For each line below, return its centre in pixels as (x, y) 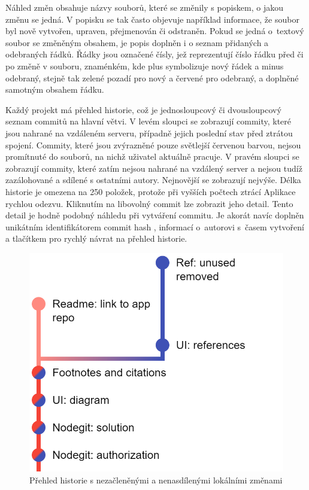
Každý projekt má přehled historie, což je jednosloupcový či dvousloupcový (143, 109)
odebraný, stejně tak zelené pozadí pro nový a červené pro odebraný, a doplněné (152, 77)
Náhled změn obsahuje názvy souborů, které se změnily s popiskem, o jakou (145, 7)
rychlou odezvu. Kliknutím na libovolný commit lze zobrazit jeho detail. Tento (149, 203)
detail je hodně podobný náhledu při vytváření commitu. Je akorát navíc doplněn (155, 215)
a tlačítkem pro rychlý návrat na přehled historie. (96, 238)
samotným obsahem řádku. (55, 89)
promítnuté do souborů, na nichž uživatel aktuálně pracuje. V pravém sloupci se (152, 156)
